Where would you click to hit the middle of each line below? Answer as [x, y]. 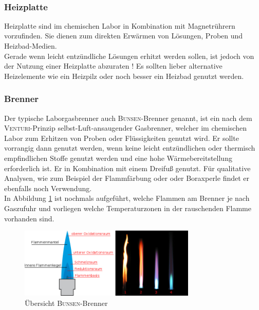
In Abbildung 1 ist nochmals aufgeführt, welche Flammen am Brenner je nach [127, 198]
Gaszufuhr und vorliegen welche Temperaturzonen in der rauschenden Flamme [128, 208]
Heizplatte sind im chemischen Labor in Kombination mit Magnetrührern [120, 25]
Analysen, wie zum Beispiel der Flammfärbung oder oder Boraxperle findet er [127, 178]
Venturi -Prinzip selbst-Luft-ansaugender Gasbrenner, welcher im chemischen [125, 128]
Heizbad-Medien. [31, 46]
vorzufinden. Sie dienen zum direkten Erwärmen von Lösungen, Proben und [124, 36]
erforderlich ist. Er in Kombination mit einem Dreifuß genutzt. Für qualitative [127, 168]
